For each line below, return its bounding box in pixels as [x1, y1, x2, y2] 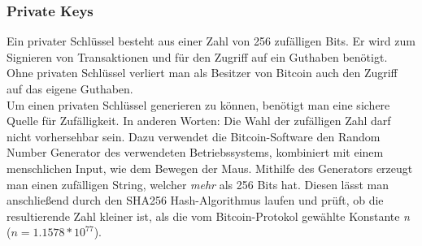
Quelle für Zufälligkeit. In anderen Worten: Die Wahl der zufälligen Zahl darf [7, 112, 391, 129]
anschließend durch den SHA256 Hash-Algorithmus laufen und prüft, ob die [7, 192, 384, 209]
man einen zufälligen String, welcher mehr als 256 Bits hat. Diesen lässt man [7, 175, 389, 192]
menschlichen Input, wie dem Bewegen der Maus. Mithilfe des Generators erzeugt [7, 159, 413, 176]
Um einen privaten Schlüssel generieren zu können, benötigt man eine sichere [7, 96, 390, 113]
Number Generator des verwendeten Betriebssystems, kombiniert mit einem [7, 144, 384, 161]
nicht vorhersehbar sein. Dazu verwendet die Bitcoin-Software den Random [7, 127, 381, 145]
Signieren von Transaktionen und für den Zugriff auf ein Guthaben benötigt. [7, 48, 388, 65]
